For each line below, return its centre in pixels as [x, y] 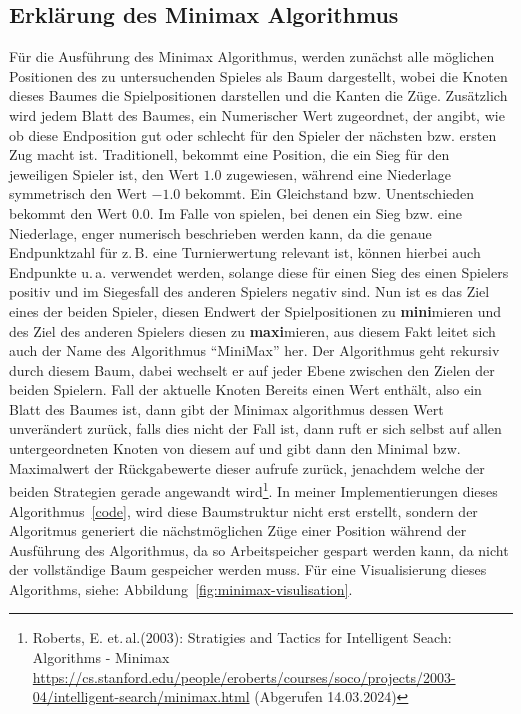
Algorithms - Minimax [101, 657]
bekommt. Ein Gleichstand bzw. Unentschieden [330, 193]
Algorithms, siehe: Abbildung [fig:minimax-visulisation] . [181, 588]
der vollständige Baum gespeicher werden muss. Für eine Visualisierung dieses [248, 569]
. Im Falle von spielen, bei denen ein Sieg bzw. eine [305, 212]
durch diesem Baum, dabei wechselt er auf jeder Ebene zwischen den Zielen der [252, 369]
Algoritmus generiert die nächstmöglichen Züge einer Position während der [238, 530]
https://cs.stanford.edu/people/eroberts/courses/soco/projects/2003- [244, 676]
